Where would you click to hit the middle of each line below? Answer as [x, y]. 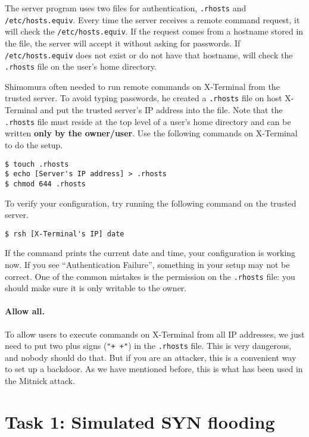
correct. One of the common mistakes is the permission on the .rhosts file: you [150, 276]
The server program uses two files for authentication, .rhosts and [126, 8]
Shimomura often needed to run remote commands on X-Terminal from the [142, 86]
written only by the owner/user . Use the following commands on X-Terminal [151, 133]
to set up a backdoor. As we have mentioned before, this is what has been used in [154, 369]
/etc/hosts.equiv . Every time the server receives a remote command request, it [152, 19]
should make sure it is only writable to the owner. [96, 288]
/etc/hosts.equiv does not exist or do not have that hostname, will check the [149, 54]
